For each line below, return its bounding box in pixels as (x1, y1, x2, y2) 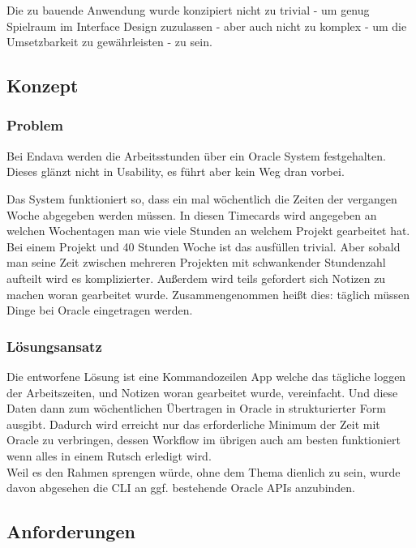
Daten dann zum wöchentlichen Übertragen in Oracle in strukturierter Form (6, 400, 386, 417)
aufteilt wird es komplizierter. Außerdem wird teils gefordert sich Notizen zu (6, 269, 386, 286)
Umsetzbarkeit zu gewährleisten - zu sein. (6, 33, 212, 50)
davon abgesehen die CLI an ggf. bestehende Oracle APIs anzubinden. (6, 479, 355, 496)
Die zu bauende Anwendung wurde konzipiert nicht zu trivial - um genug (6, 2, 370, 18)
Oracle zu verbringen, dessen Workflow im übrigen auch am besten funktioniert (6, 431, 401, 448)
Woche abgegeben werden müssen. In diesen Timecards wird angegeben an (6, 206, 377, 223)
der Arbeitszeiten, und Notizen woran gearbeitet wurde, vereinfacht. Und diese (6, 383, 398, 400)
